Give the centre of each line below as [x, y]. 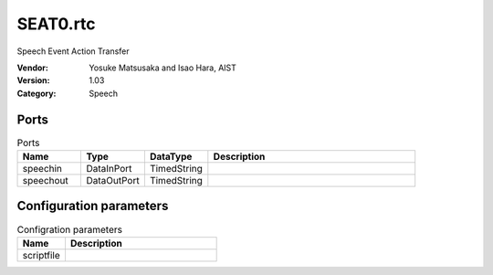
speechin [42, 169]
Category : [37, 93]
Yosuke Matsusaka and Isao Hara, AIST [163, 68]
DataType [171, 157]
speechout [45, 180]
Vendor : [33, 68]
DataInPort [109, 169]
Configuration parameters [93, 206]
